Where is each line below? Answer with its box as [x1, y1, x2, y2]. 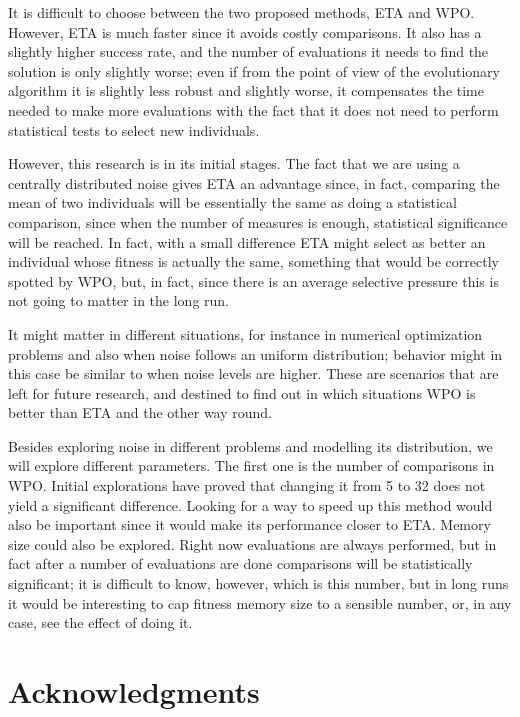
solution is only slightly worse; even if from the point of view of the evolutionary [8, 60, 500, 81]
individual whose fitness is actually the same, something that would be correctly [8, 251, 499, 272]
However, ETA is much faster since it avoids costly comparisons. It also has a [8, 21, 482, 42]
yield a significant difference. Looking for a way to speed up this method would [8, 494, 493, 515]
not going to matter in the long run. [8, 290, 229, 311]
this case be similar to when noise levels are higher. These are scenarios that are [8, 363, 499, 384]
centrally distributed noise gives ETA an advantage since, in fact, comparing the [8, 172, 500, 193]
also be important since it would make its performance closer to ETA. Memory [8, 514, 491, 535]
